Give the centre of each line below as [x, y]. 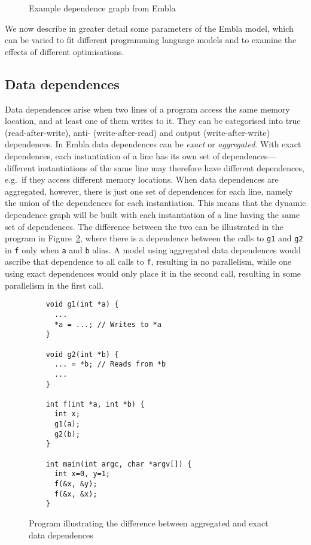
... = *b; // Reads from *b [110, 364]
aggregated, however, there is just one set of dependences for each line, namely [149, 191]
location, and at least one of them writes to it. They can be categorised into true [153, 121]
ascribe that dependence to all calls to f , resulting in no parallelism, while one [148, 261]
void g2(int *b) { [82, 354]
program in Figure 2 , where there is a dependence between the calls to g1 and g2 [154, 238]
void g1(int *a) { [82, 305]
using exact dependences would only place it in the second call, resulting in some [153, 273]
